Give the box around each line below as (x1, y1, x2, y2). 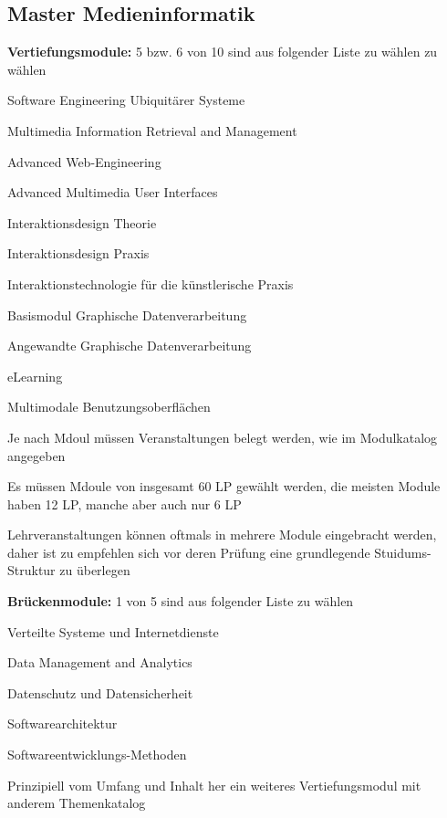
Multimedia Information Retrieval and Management (7, 121, 297, 140)
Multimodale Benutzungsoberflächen (7, 397, 211, 416)
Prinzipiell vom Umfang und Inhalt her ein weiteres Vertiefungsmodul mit (7, 775, 421, 794)
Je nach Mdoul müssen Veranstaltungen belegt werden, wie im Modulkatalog (7, 427, 438, 446)
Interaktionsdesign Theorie (7, 213, 157, 232)
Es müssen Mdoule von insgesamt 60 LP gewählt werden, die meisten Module (7, 477, 441, 496)
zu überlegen (59, 561, 130, 580)
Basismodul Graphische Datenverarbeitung (7, 305, 247, 324)
